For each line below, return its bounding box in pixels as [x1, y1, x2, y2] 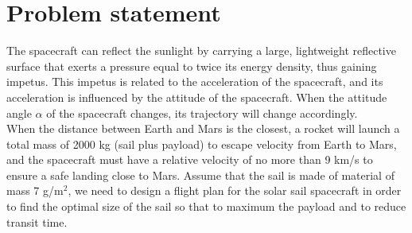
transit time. [6, 213, 68, 230]
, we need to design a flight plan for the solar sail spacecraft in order [68, 182, 402, 199]
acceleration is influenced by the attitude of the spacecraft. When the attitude [6, 88, 387, 105]
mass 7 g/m [6, 182, 64, 199]
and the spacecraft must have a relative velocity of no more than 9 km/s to [6, 151, 373, 168]
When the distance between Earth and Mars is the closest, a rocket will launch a [6, 120, 400, 137]
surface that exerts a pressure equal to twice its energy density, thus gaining [6, 57, 377, 74]
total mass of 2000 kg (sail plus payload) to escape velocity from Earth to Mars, [6, 135, 397, 152]
